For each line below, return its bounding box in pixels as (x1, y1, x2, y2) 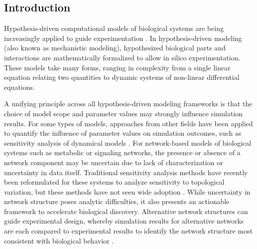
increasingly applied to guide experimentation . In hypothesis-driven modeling (4, 32, 242, 43)
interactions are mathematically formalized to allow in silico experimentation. (4, 52, 241, 62)
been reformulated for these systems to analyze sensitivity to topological (4, 177, 225, 187)
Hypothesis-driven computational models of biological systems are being (4, 23, 224, 33)
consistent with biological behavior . (4, 235, 114, 246)
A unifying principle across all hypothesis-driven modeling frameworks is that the (4, 98, 253, 109)
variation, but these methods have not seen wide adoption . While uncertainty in (4, 186, 251, 197)
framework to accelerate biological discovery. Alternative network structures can (4, 206, 248, 216)
